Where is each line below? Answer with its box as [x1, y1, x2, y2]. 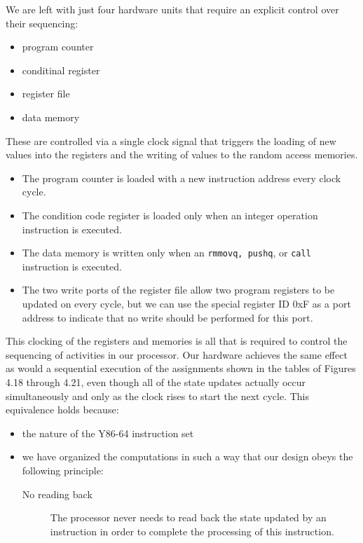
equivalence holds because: [6, 402, 119, 417]
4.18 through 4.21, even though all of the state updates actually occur [6, 374, 306, 389]
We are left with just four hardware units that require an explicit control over [6, 2, 339, 16]
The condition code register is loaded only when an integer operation [22, 207, 318, 222]
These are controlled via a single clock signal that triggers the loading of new [6, 133, 336, 148]
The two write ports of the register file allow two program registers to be [22, 282, 335, 297]
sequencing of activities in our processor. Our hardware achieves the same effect [6, 347, 348, 362]
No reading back [22, 486, 93, 501]
